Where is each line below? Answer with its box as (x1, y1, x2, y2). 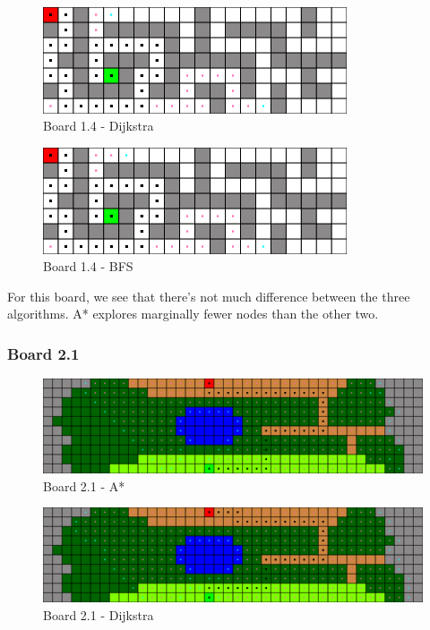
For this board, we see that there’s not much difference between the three (7, 286, 410, 305)
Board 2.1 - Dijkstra (43, 605, 154, 624)
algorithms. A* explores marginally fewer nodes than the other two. (7, 304, 379, 323)
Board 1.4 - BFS (43, 257, 133, 276)
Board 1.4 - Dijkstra (43, 116, 154, 135)
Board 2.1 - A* (43, 476, 125, 495)
